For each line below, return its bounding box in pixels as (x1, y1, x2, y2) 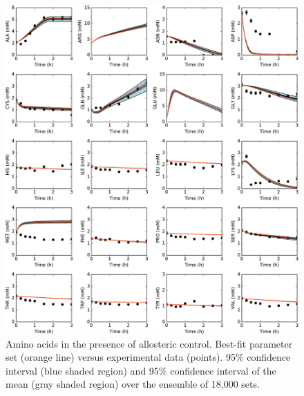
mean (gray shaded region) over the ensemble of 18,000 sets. (6, 377, 260, 391)
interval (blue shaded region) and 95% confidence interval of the (6, 363, 276, 377)
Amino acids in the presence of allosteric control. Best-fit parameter (6, 336, 293, 350)
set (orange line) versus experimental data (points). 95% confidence (6, 350, 291, 364)
